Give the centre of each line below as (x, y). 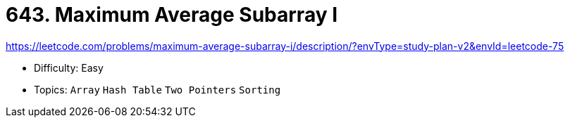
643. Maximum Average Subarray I (172, 15)
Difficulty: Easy (69, 67)
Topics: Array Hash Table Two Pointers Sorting (157, 89)
